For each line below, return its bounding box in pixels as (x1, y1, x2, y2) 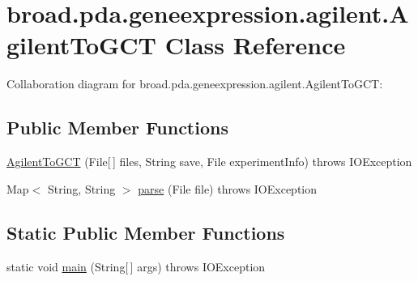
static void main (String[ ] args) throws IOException (6, 258, 266, 275)
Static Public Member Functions (6, 219, 285, 245)
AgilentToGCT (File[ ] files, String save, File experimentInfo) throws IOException (6, 153, 412, 170)
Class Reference (164, 28, 346, 62)
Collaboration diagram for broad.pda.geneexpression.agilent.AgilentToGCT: (6, 75, 383, 92)
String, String (47, 180, 116, 197)
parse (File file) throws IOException (138, 180, 318, 197)
